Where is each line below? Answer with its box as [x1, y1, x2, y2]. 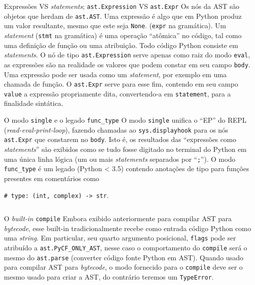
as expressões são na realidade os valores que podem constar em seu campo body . [4, 59, 251, 69]
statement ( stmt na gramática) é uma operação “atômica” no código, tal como [4, 30, 242, 40]
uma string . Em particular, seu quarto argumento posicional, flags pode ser [4, 233, 236, 243]
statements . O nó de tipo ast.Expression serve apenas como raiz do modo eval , [4, 49, 250, 60]
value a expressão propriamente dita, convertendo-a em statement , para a [4, 88, 231, 98]
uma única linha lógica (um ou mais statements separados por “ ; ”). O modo [4, 153, 236, 164]
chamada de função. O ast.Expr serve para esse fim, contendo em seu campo [4, 79, 238, 89]
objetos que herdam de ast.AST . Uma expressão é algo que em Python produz [4, 10, 242, 21]
